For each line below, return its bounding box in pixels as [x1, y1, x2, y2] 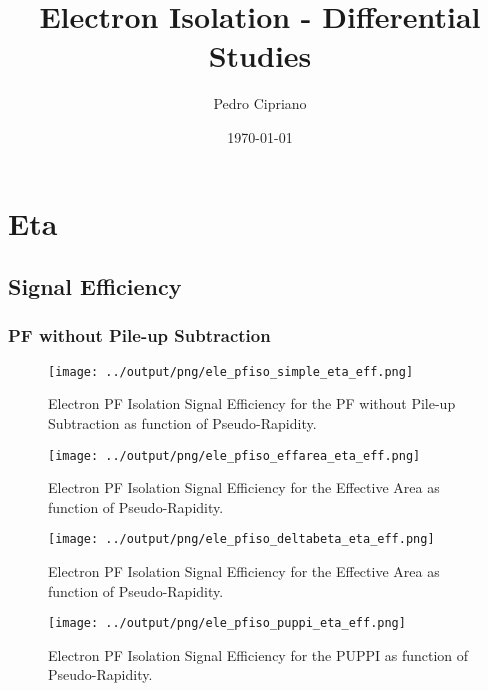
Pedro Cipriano [213, 93, 307, 114]
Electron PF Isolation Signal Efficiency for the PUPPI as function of [48, 644, 469, 665]
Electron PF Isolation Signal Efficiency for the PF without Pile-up [48, 393, 456, 414]
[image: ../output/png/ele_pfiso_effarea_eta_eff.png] [48, 448, 421, 463]
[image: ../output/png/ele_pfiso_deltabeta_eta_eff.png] [48, 532, 435, 547]
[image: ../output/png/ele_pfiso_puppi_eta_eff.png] [48, 616, 406, 631]
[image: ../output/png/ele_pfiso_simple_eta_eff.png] [48, 364, 414, 379]
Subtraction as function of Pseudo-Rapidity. [48, 412, 317, 433]
